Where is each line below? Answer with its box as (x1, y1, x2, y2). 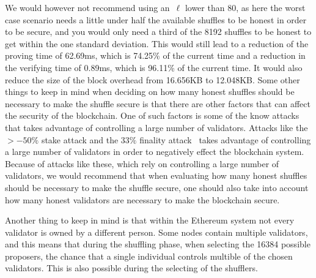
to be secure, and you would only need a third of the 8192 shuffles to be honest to (5, 25, 312, 38)
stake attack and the (41, 133, 119, 146)
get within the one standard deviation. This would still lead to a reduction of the (5, 37, 309, 50)
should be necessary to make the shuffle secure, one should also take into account (5, 181, 309, 193)
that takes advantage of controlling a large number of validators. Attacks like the (5, 121, 308, 133)
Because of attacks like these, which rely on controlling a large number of (5, 157, 279, 170)
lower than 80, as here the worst (185, 1, 306, 13)
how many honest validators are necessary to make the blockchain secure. (5, 193, 280, 206)
